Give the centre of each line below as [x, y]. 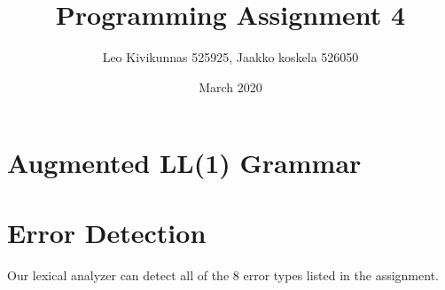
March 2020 [230, 86]
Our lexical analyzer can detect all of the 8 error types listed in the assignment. [223, 274]
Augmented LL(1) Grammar [184, 163]
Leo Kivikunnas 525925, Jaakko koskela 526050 [230, 57]
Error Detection [107, 232]
